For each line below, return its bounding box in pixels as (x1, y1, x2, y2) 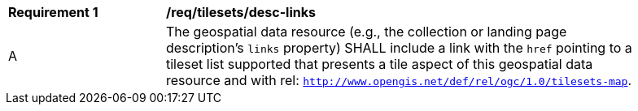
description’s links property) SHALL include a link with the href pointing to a (166, 40, 632, 56)
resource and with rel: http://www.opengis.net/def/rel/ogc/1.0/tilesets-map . (166, 72, 632, 88)
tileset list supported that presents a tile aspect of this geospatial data (166, 56, 593, 72)
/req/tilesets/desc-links (166, 4, 316, 20)
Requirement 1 (8, 4, 98, 20)
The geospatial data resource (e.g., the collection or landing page (166, 23, 567, 40)
